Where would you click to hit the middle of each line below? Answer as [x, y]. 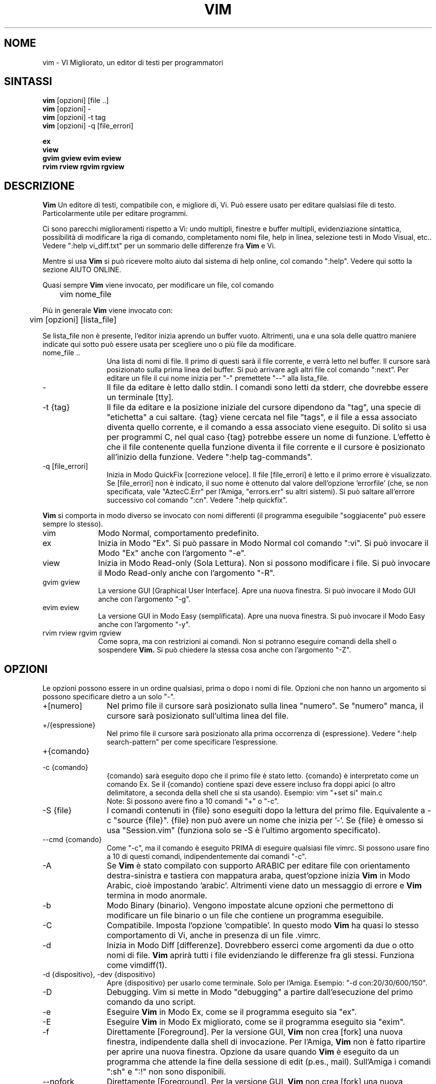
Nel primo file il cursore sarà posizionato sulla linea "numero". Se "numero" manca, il [265, 706]
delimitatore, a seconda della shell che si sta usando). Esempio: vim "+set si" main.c [244, 793]
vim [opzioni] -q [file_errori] [88, 126]
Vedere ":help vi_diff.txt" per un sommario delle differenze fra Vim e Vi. [159, 246]
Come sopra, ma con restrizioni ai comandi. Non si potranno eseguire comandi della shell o [247, 642]
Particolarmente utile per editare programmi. [115, 214]
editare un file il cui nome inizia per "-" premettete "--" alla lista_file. [218, 378]
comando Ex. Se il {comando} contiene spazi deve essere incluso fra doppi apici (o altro [251, 784]
